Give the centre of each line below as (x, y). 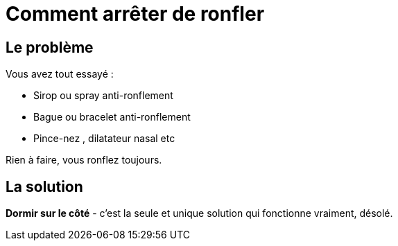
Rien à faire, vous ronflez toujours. (84, 160)
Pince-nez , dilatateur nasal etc (104, 139)
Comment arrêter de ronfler (135, 14)
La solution (44, 186)
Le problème (50, 47)
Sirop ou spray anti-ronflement (103, 96)
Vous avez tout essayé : (60, 74)
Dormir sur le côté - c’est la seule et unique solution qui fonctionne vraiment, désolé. (199, 213)
